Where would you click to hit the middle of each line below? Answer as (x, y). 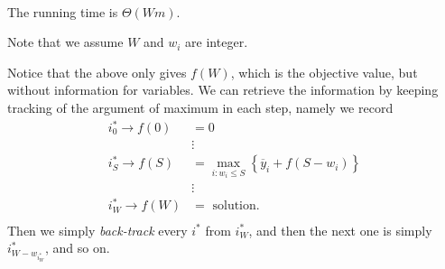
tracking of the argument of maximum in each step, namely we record (200, 107)
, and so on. (78, 248)
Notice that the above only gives (97, 72)
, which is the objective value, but (324, 72)
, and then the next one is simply (340, 230)
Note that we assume (65, 42)
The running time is (63, 11)
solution (234, 206)
